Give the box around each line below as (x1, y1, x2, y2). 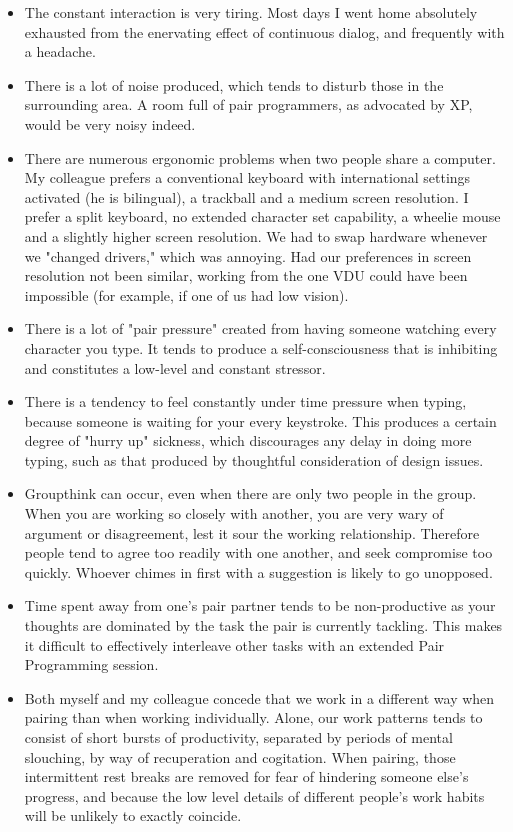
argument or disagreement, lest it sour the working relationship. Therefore (24, 522, 480, 543)
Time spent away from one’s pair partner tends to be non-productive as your (24, 595, 496, 616)
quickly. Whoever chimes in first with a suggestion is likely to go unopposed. (24, 561, 493, 582)
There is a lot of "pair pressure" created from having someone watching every (24, 318, 497, 339)
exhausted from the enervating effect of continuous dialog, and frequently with (24, 21, 505, 42)
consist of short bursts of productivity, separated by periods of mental (24, 727, 453, 747)
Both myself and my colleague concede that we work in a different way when (24, 687, 495, 708)
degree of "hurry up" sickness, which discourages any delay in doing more (24, 430, 472, 451)
